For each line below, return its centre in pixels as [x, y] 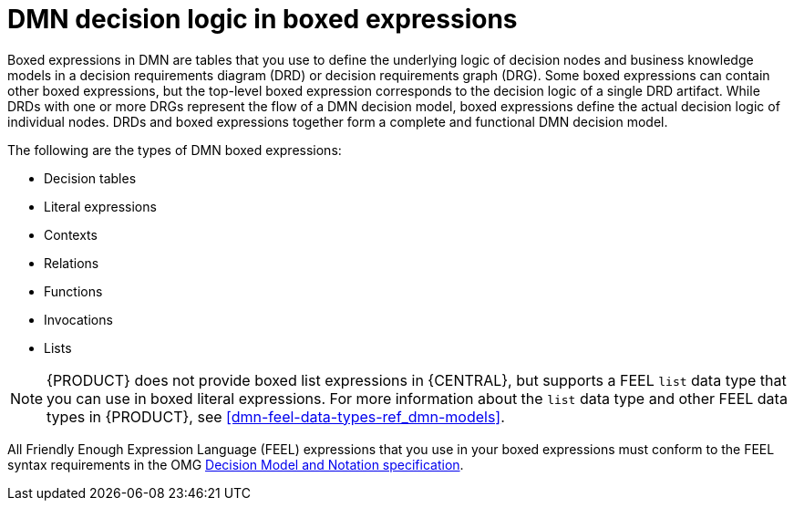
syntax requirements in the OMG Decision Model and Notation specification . [236, 464]
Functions [73, 291]
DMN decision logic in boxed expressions [263, 19]
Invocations [78, 319]
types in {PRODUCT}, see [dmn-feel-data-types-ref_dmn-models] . [276, 416]
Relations [72, 263]
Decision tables [90, 178]
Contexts [71, 234]
